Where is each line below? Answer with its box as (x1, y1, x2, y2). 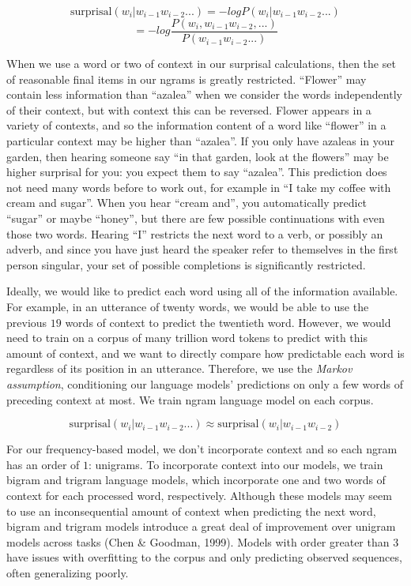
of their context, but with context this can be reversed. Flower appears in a (6, 101, 371, 118)
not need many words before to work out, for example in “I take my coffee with (6, 178, 391, 195)
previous (6, 314, 47, 330)
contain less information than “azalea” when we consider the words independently (6, 86, 402, 103)
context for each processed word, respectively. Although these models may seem (6, 486, 392, 503)
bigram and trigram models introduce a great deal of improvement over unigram (6, 518, 396, 535)
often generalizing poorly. (6, 564, 129, 580)
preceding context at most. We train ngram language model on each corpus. (6, 391, 374, 408)
